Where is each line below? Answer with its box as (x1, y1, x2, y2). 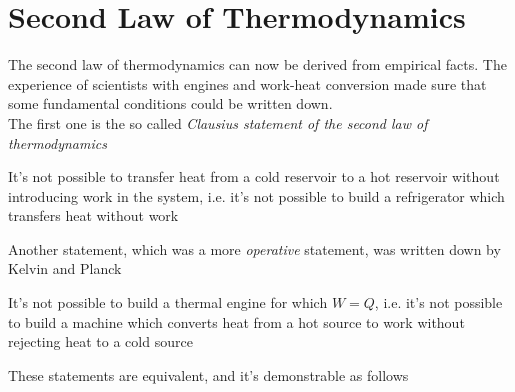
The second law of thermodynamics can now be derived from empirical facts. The (8, 54, 507, 75)
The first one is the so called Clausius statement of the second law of (8, 112, 428, 133)
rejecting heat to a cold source (8, 331, 193, 352)
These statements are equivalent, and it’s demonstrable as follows (8, 364, 409, 385)
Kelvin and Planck (8, 258, 122, 279)
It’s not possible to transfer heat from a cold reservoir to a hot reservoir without (8, 166, 500, 187)
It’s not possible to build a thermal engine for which (8, 292, 328, 313)
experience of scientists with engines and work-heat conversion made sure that (8, 73, 487, 94)
